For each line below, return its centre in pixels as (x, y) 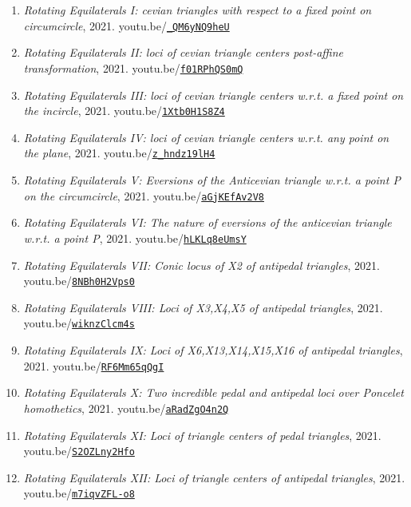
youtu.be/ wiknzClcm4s (79, 323)
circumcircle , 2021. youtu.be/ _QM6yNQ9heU (126, 25)
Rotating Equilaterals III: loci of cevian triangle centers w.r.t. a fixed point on (213, 95)
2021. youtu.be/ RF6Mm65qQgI (94, 365)
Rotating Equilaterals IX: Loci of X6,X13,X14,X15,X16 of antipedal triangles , (213, 350)
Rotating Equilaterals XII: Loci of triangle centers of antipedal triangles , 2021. (214, 477)
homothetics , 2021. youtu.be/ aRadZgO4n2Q (126, 408)
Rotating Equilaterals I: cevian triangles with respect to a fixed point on (198, 10)
